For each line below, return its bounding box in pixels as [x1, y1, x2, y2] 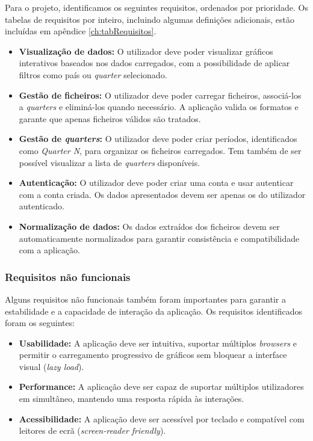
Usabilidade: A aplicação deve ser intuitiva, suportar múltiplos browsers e [19, 336, 297, 349]
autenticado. [19, 200, 64, 212]
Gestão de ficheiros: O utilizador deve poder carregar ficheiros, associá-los [19, 88, 302, 101]
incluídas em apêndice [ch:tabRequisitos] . [5, 25, 156, 37]
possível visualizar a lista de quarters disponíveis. [19, 156, 200, 168]
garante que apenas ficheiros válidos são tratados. [19, 112, 201, 125]
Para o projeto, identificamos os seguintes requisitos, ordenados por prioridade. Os [5, 1, 308, 13]
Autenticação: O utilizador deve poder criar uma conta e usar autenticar [19, 176, 294, 189]
